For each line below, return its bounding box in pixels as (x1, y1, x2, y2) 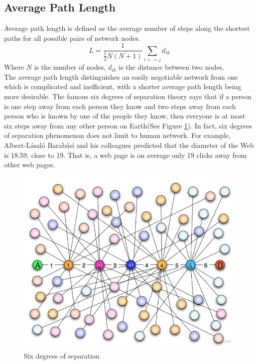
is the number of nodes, (34, 62, 106, 72)
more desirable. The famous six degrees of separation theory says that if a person (4, 91, 252, 101)
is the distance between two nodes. (119, 62, 225, 72)
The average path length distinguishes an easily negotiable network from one (4, 71, 238, 82)
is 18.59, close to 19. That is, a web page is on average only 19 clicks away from (4, 149, 247, 160)
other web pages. (4, 159, 55, 170)
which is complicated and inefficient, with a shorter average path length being (4, 81, 242, 92)
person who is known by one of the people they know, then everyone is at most (4, 111, 246, 121)
